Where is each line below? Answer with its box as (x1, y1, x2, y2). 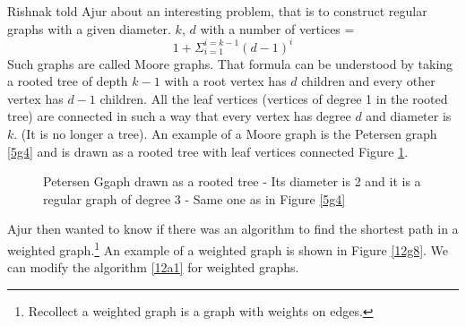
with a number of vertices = (200, 19, 355, 38)
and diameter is (366, 107, 452, 125)
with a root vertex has (164, 72, 287, 90)
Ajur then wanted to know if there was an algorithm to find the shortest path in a (7, 219, 459, 238)
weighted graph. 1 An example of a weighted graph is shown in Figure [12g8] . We (7, 238, 449, 259)
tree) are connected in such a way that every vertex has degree (7, 107, 351, 125)
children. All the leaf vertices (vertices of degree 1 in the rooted (99, 89, 448, 107)
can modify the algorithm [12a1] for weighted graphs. (7, 258, 299, 277)
